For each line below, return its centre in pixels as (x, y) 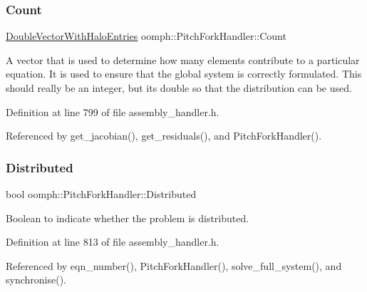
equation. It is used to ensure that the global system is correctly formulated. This (184, 74)
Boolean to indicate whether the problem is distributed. (128, 218)
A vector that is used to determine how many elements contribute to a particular (183, 59)
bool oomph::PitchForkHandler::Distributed (101, 194)
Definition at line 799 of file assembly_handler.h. (113, 111)
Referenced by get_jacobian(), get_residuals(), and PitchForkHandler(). (164, 136)
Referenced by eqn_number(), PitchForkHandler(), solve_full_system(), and (174, 265)
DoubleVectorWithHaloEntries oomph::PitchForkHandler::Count (146, 36)
